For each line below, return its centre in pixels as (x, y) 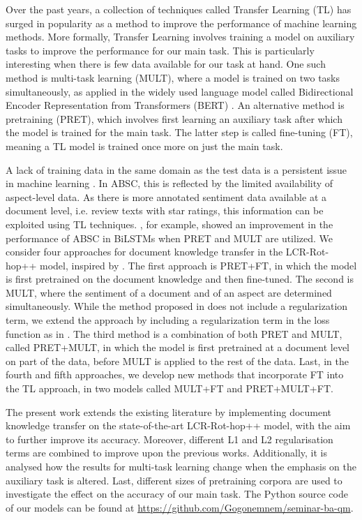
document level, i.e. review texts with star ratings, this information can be (165, 210)
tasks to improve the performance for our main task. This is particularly (160, 50)
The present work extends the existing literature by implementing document (169, 411)
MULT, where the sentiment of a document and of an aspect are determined (169, 292)
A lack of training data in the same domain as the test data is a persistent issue (176, 169)
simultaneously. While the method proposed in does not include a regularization (177, 306)
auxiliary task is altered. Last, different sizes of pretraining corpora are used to (174, 480)
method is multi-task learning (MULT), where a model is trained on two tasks (173, 77)
